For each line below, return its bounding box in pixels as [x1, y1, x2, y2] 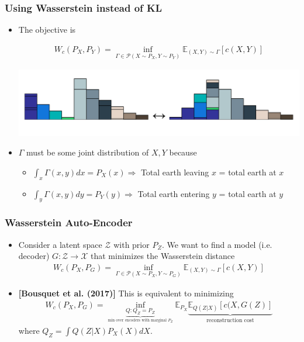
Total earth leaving [140, 165, 209, 178]
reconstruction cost [206, 317, 254, 323]
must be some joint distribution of [26, 146, 149, 158]
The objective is [18, 23, 76, 36]
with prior [113, 238, 150, 250]
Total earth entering [137, 187, 210, 199]
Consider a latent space [18, 238, 102, 250]
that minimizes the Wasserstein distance [91, 250, 235, 262]
